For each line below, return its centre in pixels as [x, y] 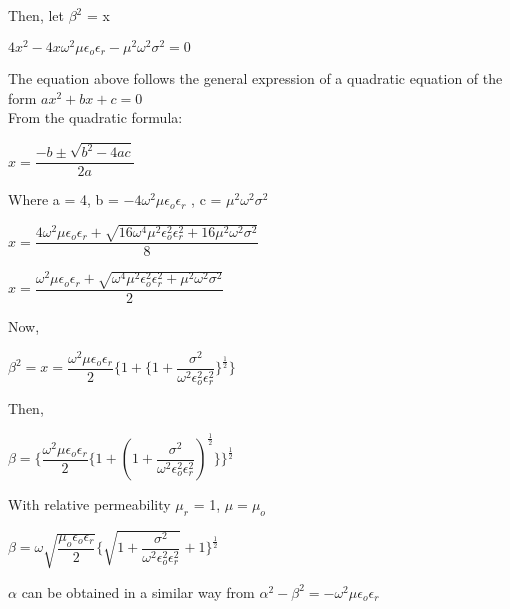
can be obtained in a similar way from [138, 591]
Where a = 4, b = [63, 199]
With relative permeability [89, 504]
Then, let [36, 15]
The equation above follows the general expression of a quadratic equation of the [255, 78]
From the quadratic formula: [95, 117]
